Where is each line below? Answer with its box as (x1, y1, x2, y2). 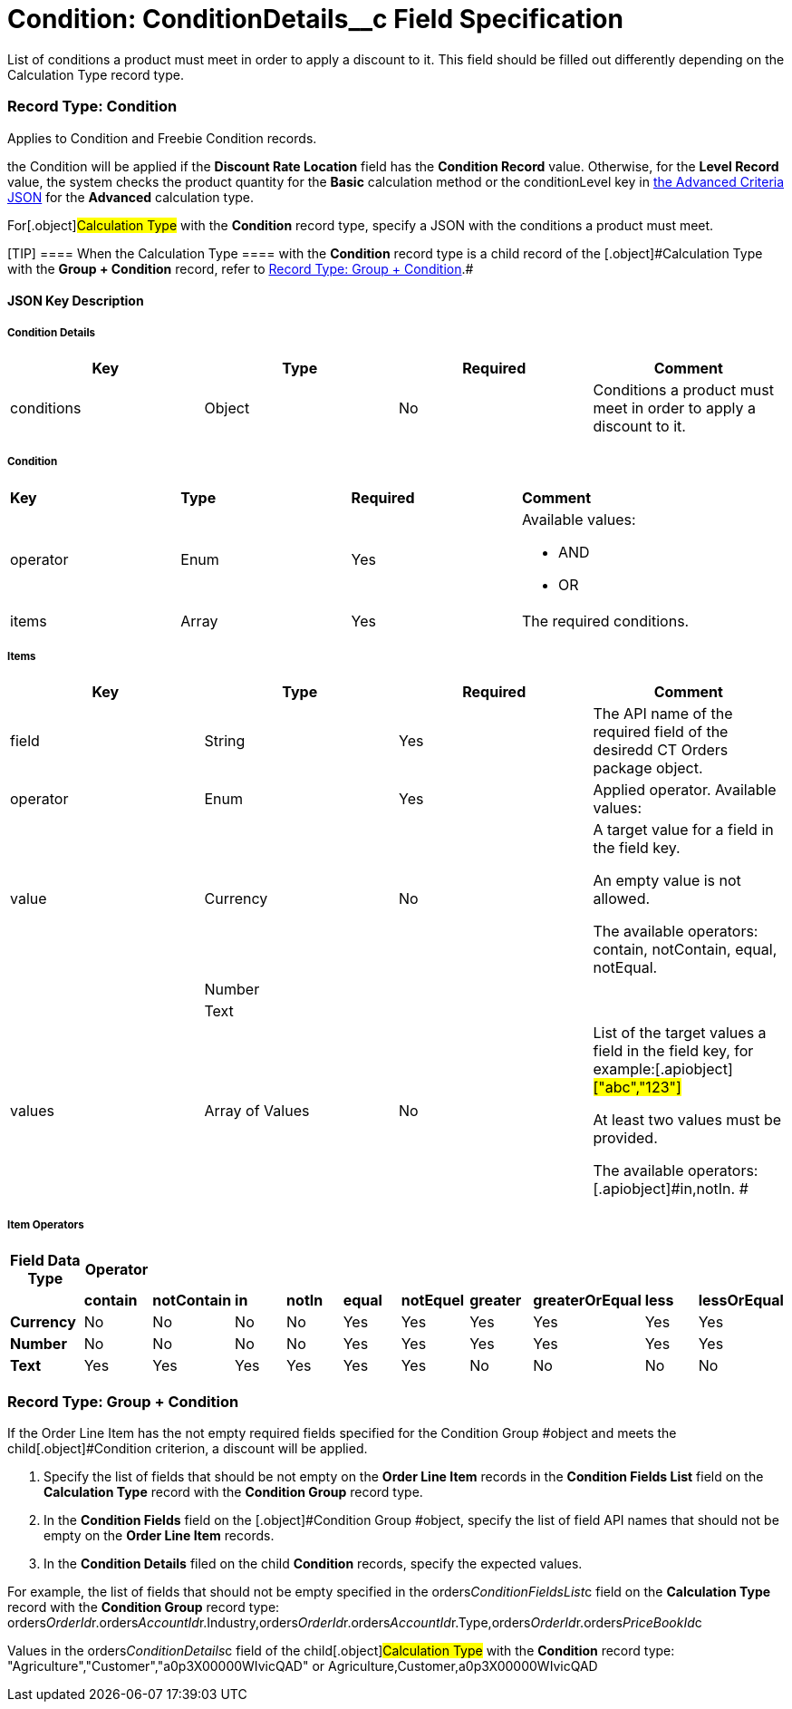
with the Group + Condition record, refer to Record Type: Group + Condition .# (7, 260, 474, 277)
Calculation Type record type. (7, 66, 184, 83)
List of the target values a (593, 1024, 767, 1043)
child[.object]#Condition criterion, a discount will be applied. (7, 1440, 368, 1456)
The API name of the (593, 704, 733, 723)
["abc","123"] (593, 1078, 681, 1097)
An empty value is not (593, 871, 741, 890)
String (204, 732, 246, 751)
